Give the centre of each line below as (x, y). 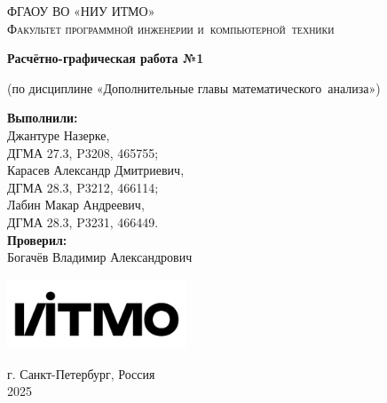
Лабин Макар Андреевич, (76, 205)
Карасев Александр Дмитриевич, (96, 170)
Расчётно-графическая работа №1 (106, 58)
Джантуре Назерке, (59, 134)
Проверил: (37, 239)
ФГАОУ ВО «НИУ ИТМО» (81, 11)
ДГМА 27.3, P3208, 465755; (83, 152)
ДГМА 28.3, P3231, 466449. (83, 221)
